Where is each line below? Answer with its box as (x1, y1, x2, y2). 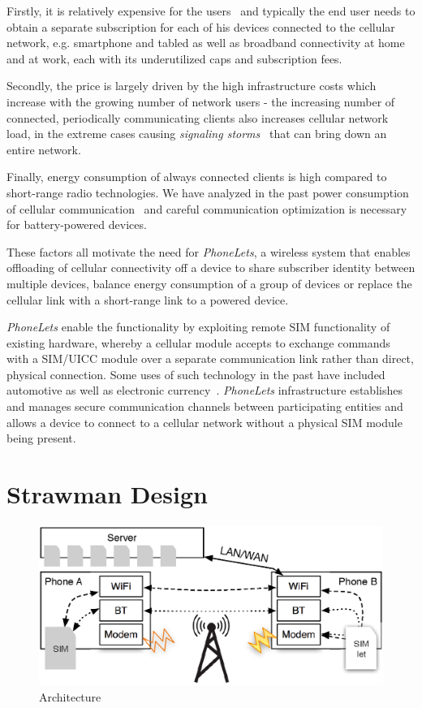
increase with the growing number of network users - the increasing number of (6, 93, 395, 110)
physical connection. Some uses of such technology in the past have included (6, 365, 385, 382)
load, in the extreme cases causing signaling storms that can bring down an (6, 125, 387, 142)
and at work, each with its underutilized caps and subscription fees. (6, 50, 342, 67)
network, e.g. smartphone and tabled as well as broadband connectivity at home (6, 34, 405, 51)
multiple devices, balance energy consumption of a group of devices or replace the (6, 274, 412, 291)
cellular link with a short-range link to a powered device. (6, 291, 289, 308)
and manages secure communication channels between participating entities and (6, 398, 403, 415)
